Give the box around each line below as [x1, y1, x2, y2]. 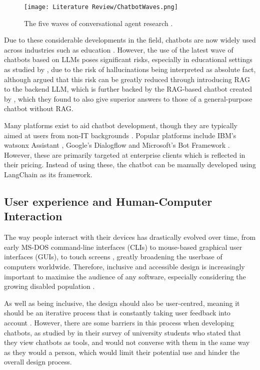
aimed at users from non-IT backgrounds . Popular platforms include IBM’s [4, 130, 236, 140]
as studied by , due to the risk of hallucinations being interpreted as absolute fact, [4, 64, 256, 75]
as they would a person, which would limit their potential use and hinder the [4, 346, 240, 357]
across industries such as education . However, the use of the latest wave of [4, 44, 233, 55]
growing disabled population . [4, 281, 95, 291]
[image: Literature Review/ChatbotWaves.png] [24, 4, 178, 11]
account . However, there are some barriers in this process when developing [4, 317, 234, 327]
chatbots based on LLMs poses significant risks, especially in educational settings [4, 54, 252, 65]
